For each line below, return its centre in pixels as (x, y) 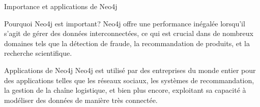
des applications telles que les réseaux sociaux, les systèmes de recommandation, (129, 80)
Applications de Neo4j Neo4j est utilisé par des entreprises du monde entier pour (130, 70)
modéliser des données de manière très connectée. (81, 100)
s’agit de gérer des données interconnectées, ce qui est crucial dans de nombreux (129, 33)
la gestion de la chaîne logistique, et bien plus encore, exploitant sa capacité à (125, 90)
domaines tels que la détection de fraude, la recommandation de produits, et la (127, 43)
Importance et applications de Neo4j (61, 6)
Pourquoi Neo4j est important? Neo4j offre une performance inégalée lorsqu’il (125, 23)
